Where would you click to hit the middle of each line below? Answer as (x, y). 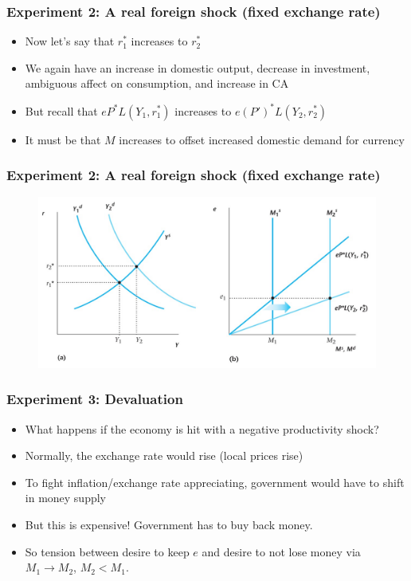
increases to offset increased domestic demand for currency (262, 139)
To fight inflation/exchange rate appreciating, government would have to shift (215, 482)
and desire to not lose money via (281, 551)
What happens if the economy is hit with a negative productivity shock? (202, 428)
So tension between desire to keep (107, 551)
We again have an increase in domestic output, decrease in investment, (198, 67)
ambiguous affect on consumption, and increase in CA (157, 83)
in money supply (66, 498)
